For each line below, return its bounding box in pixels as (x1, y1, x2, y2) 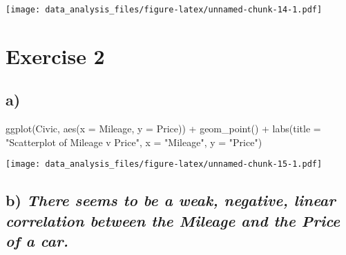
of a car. (6, 230, 68, 252)
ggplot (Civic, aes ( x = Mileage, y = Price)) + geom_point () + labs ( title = (6, 121, 321, 136)
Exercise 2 (6, 41, 105, 70)
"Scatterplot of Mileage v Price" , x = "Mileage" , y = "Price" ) (6, 134, 262, 149)
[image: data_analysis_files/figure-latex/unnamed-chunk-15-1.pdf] (6, 159, 323, 170)
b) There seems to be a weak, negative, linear (6, 190, 336, 211)
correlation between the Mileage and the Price (6, 210, 340, 231)
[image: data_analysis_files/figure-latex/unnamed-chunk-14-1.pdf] (6, 5, 323, 14)
